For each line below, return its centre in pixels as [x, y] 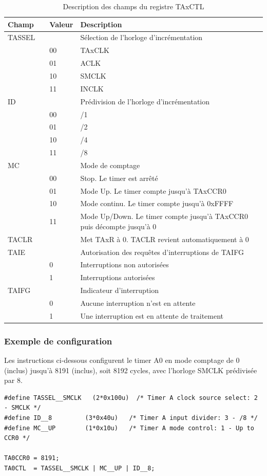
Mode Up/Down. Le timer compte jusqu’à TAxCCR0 [164, 216]
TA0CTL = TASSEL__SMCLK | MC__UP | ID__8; [80, 468]
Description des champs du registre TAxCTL [133, 6]
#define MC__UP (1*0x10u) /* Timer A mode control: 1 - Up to [129, 428]
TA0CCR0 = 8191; [32, 458]
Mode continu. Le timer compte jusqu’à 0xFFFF [157, 203]
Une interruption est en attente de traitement [152, 315]
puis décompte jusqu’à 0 [118, 226]
